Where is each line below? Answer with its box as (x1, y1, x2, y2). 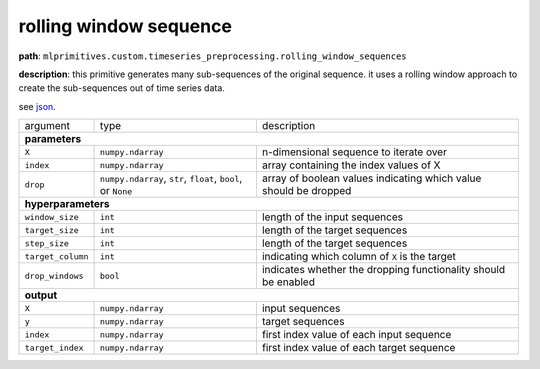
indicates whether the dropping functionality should (261, 263, 505, 277)
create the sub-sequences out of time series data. (18, 82, 225, 94)
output (24, 288, 58, 302)
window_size (24, 211, 79, 222)
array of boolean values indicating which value (261, 171, 482, 185)
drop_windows (24, 270, 84, 281)
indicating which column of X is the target (261, 250, 457, 264)
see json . (18, 100, 57, 112)
